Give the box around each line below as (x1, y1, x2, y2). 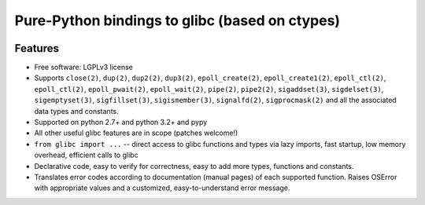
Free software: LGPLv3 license (34, 63, 134, 72)
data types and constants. (34, 106, 120, 115)
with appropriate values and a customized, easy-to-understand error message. (34, 183, 290, 192)
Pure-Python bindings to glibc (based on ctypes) (14, 12, 341, 29)
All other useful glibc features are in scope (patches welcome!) (34, 128, 238, 137)
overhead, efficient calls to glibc (34, 150, 139, 160)
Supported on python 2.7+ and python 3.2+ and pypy (34, 118, 208, 127)
